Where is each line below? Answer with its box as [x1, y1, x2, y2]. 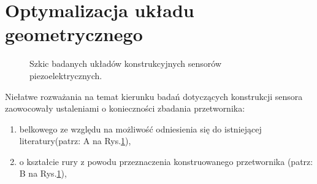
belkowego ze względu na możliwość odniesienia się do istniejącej [19, 122, 262, 135]
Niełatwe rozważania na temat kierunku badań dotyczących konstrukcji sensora [5, 90, 303, 102]
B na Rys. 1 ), [19, 167, 67, 180]
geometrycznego [5, 21, 143, 47]
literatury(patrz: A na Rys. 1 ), [19, 134, 131, 147]
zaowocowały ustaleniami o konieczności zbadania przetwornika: [5, 102, 245, 115]
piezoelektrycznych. [29, 69, 102, 82]
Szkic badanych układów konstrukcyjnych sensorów [29, 57, 222, 70]
